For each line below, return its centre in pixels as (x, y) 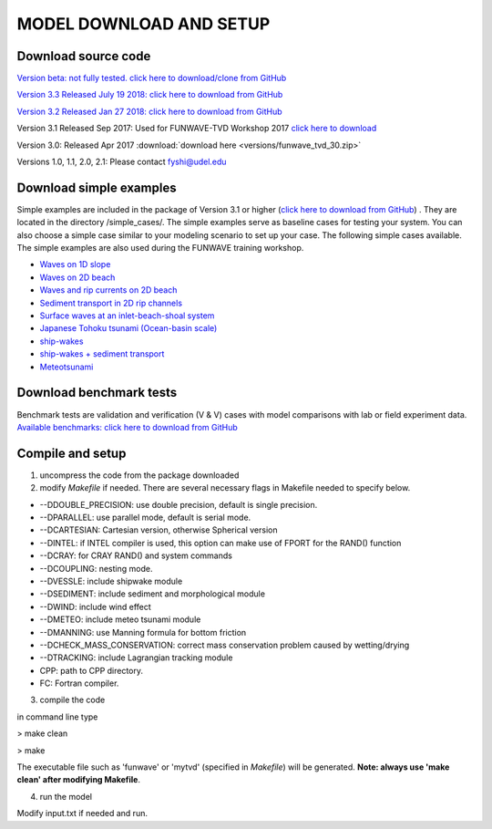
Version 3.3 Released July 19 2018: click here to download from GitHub (150, 95)
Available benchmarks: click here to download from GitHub (127, 427)
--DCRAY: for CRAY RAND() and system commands (136, 555)
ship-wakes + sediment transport (102, 354)
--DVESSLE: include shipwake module (111, 581)
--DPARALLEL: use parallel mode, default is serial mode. (145, 517)
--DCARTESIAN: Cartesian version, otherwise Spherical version (159, 530)
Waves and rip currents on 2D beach (108, 290)
